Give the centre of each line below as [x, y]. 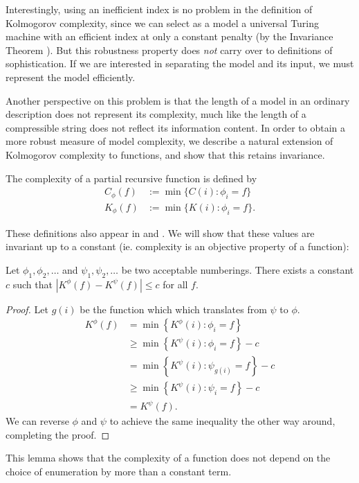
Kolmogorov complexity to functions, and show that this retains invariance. [165, 154]
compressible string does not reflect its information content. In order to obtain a [176, 127]
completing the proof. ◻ [58, 434]
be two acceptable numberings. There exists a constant [238, 269]
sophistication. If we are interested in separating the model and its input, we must [180, 63]
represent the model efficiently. [71, 77]
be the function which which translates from [173, 309]
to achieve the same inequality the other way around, [222, 421]
